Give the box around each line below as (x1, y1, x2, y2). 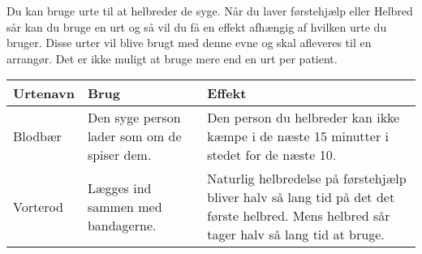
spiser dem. (87, 145, 152, 165)
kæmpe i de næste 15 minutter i (207, 127, 389, 146)
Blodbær (13, 127, 62, 146)
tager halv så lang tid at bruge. (207, 225, 385, 244)
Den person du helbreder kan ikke (207, 108, 400, 127)
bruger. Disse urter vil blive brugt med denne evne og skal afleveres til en (6, 34, 372, 51)
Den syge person (87, 108, 181, 127)
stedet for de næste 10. (207, 145, 337, 165)
